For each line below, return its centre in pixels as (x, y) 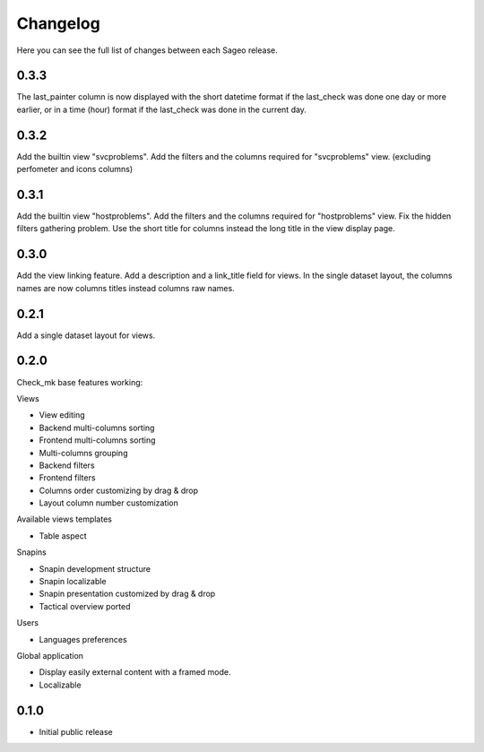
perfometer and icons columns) (75, 169)
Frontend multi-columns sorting (97, 440)
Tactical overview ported (85, 606)
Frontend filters (67, 478)
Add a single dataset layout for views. (86, 335)
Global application (50, 655)
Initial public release (76, 731)
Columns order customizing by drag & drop (119, 490)
